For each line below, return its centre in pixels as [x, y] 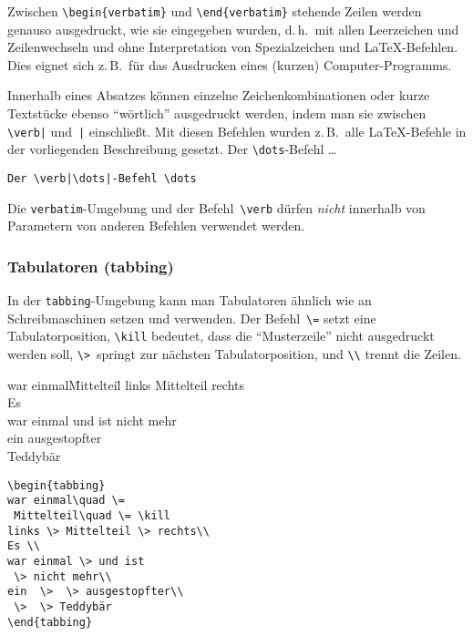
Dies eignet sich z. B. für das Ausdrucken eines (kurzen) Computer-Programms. [230, 64]
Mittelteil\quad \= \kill [92, 515]
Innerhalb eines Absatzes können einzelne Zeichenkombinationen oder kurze [219, 95]
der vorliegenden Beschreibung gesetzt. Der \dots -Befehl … [172, 149]
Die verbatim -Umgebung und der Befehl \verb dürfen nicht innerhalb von [216, 207]
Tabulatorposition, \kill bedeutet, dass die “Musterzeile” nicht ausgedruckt [221, 336]
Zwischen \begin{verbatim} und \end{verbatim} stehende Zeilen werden [215, 11]
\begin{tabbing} [57, 485]
